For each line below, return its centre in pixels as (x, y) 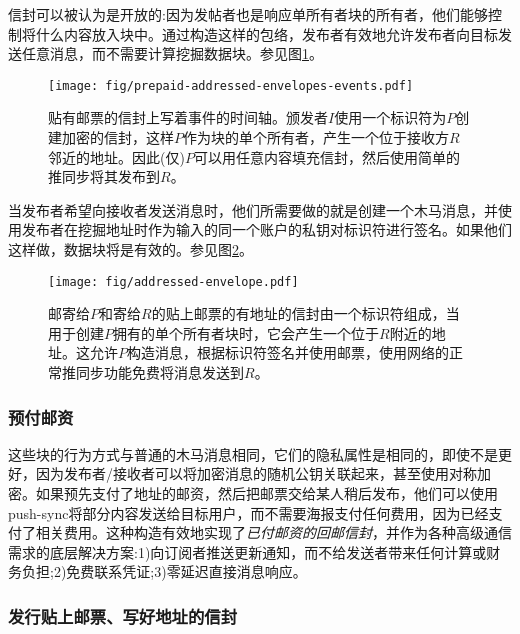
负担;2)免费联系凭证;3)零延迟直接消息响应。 (164, 571)
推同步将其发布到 (104, 176)
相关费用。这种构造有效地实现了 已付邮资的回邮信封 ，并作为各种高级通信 (273, 532)
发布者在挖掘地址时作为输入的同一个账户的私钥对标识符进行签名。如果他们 (266, 229)
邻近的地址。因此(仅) (116, 156)
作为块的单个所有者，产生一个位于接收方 (316, 137)
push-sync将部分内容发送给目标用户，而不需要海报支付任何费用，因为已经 (248, 512)
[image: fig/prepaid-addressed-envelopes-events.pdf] (231, 85)
